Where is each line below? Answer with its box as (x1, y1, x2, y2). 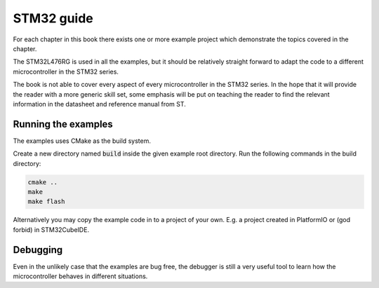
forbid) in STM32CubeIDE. (13, 225, 90, 234)
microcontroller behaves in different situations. (13, 272, 148, 280)
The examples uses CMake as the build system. (13, 137, 151, 145)
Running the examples (13, 118, 114, 130)
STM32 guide (13, 11, 94, 26)
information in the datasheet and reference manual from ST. (13, 100, 186, 108)
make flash (27, 198, 65, 206)
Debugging (13, 244, 63, 256)
